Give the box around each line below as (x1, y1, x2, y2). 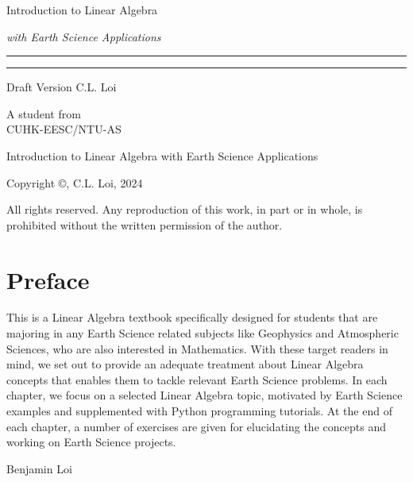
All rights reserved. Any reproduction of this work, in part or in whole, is (6, 201, 363, 218)
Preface (6, 263, 90, 295)
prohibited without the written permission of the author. (6, 216, 283, 233)
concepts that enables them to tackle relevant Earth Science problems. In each (6, 371, 388, 388)
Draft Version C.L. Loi (6, 79, 117, 95)
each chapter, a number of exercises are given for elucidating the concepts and (6, 418, 386, 434)
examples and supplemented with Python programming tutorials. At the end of (6, 403, 392, 419)
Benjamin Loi (6, 460, 72, 476)
